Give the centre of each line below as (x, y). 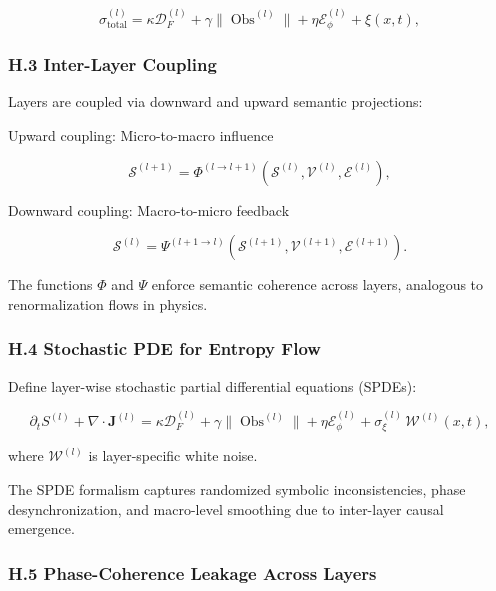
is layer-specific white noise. (173, 455)
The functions (50, 284)
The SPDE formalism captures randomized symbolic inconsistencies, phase (237, 489)
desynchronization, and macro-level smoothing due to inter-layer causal (226, 508)
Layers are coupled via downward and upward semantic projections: (215, 101)
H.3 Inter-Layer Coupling (112, 64)
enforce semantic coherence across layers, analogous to (317, 284)
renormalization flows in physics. (108, 303)
